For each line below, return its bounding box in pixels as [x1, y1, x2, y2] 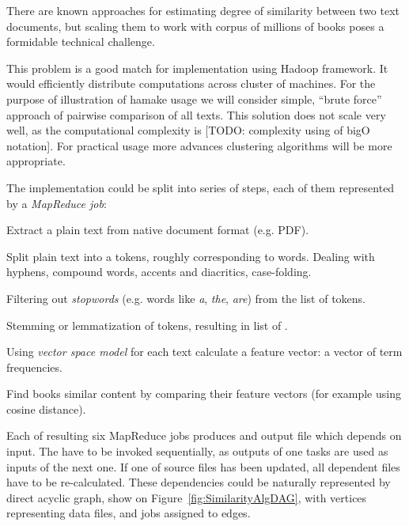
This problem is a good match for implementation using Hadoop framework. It [6, 59, 388, 76]
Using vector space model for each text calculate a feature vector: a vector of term [6, 343, 403, 360]
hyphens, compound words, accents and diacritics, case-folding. [6, 263, 312, 280]
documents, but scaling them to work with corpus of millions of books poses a [6, 17, 384, 34]
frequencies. [6, 358, 62, 375]
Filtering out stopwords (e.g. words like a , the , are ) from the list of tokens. [6, 289, 365, 306]
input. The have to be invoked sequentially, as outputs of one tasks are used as [6, 443, 388, 460]
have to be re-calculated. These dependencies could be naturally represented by [6, 474, 391, 490]
